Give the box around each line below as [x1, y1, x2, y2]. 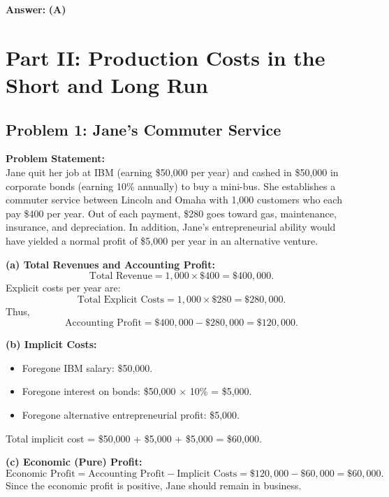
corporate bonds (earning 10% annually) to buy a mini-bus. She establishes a [6, 178, 336, 193]
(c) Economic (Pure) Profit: [6, 454, 142, 469]
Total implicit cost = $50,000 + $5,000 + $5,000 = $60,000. [6, 431, 262, 445]
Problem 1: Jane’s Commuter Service [6, 118, 281, 140]
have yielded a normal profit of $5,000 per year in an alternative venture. [6, 233, 318, 247]
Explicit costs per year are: [6, 280, 121, 295]
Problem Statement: [6, 151, 105, 166]
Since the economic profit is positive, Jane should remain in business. [6, 477, 302, 492]
